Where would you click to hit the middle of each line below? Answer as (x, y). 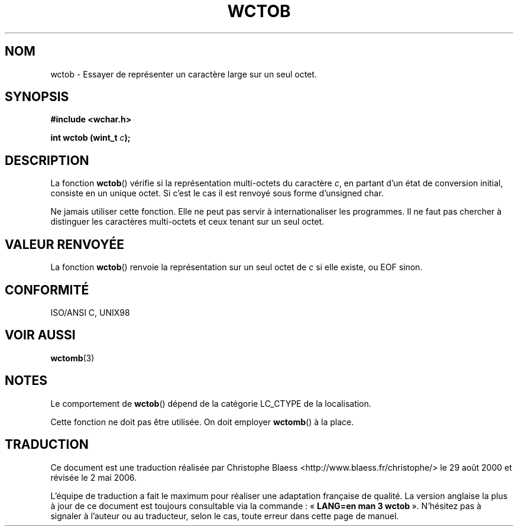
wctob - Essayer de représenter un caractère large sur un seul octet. (184, 74)
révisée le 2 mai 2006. (94, 477)
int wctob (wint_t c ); (90, 138)
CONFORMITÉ (47, 290)
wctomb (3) (72, 358)
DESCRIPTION (47, 160)
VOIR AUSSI (40, 335)
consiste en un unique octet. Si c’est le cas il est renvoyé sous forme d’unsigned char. (217, 193)
